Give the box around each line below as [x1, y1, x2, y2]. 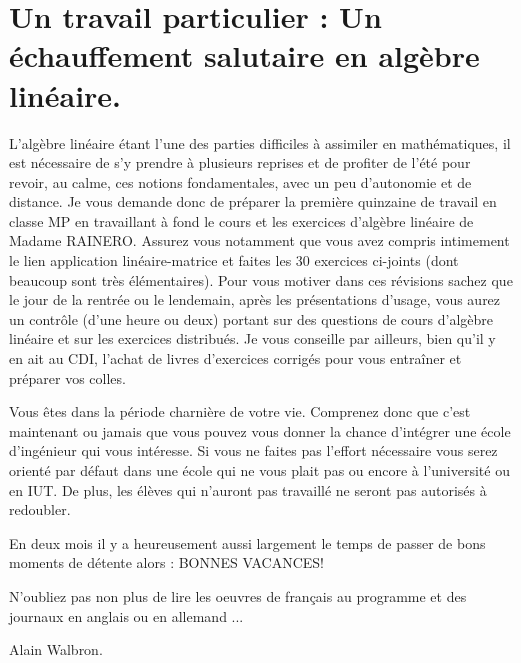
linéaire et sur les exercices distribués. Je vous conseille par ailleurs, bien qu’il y [9, 328, 496, 349]
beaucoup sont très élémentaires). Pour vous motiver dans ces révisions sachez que [9, 269, 513, 290]
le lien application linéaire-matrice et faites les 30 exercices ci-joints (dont [9, 250, 459, 271]
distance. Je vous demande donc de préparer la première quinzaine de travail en [9, 191, 497, 212]
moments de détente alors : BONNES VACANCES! [9, 552, 324, 573]
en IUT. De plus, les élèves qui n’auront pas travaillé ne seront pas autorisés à [9, 479, 487, 500]
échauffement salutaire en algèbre [9, 35, 480, 76]
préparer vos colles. [9, 367, 126, 388]
